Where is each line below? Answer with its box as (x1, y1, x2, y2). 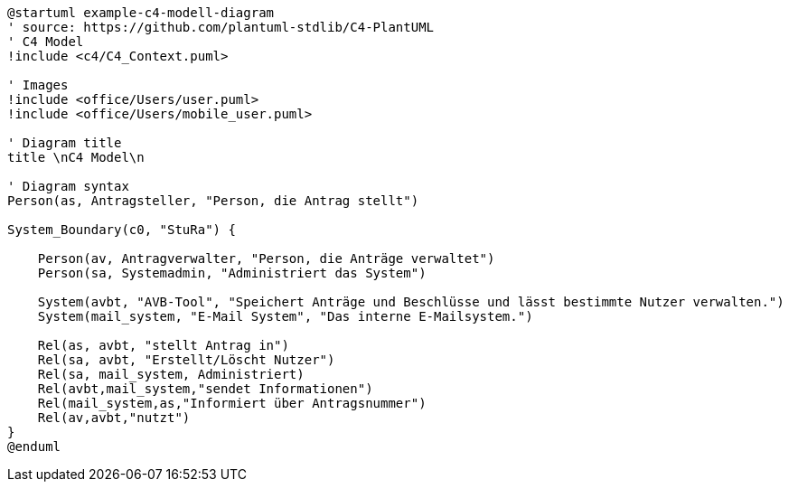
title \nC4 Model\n (7, 150, 145, 165)
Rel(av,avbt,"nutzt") (37, 410, 191, 425)
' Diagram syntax (7, 179, 129, 193)
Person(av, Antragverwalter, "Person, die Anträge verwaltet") (37, 251, 495, 266)
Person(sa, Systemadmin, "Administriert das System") (37, 266, 427, 280)
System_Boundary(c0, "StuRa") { (7, 222, 236, 237)
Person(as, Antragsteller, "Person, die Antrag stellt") (7, 193, 419, 208)
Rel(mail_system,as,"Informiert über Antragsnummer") (37, 396, 427, 410)
